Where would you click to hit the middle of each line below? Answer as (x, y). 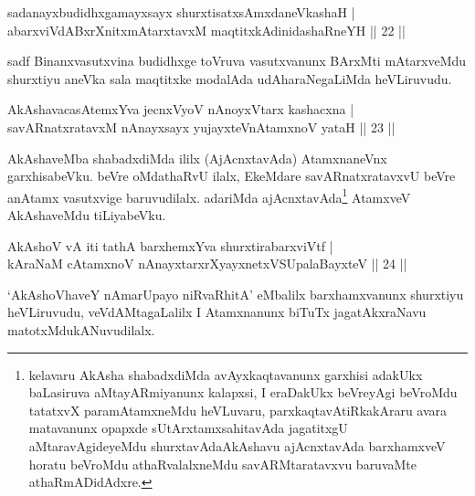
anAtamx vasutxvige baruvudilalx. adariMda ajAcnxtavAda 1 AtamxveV (209, 195)
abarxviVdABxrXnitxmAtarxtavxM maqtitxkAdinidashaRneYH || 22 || (206, 30)
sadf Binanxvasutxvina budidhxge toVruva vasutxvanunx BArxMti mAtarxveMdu (237, 61)
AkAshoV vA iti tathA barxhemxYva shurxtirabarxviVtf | (170, 245)
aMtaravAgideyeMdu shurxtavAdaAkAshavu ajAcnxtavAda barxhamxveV (237, 445)
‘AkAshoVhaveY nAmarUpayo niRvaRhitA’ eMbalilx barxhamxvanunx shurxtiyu (236, 294)
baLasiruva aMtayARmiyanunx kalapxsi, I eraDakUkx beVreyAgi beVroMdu (243, 392)
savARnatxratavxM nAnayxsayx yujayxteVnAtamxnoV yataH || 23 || (201, 127)
